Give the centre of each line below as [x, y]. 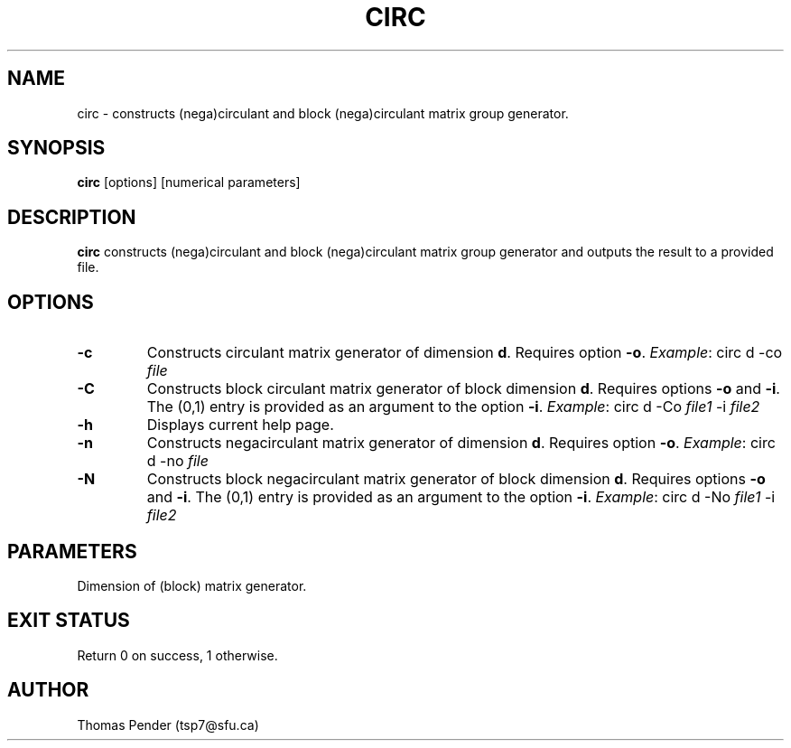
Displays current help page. [240, 425]
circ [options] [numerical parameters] [189, 182]
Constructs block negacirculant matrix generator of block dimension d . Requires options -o [456, 479]
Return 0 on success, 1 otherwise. [177, 655]
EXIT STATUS [69, 621]
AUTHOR [48, 690]
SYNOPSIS [56, 148]
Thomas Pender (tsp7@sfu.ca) [168, 725]
